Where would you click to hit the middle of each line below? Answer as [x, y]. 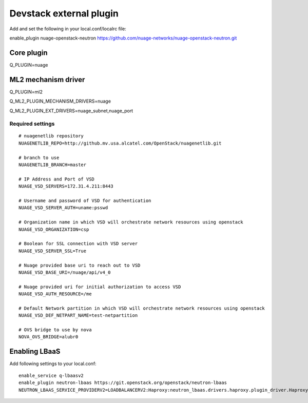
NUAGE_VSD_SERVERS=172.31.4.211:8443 [66, 186]
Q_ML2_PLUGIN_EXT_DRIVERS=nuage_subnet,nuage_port [71, 111]
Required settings [32, 124]
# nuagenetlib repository [51, 136]
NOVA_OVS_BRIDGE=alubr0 [49, 337]
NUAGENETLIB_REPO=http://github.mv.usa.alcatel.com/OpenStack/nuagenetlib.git [120, 143]
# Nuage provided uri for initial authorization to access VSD [100, 287]
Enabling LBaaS [35, 351]
